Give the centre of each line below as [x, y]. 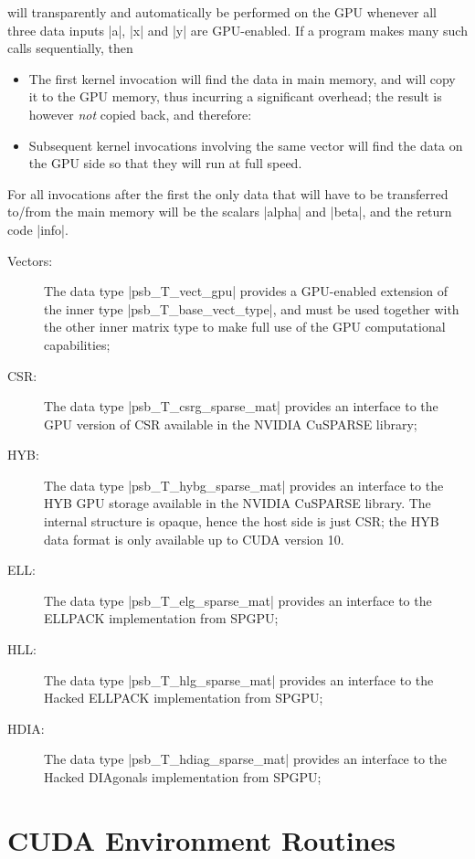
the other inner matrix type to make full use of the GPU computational [245, 327]
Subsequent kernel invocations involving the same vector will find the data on [246, 145]
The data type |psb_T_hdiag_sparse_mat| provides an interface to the [246, 759]
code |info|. [38, 229]
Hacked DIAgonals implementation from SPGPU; [183, 777]
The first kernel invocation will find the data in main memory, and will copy [242, 78]
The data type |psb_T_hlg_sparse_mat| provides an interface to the [239, 679]
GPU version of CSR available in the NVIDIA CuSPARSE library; [231, 424]
